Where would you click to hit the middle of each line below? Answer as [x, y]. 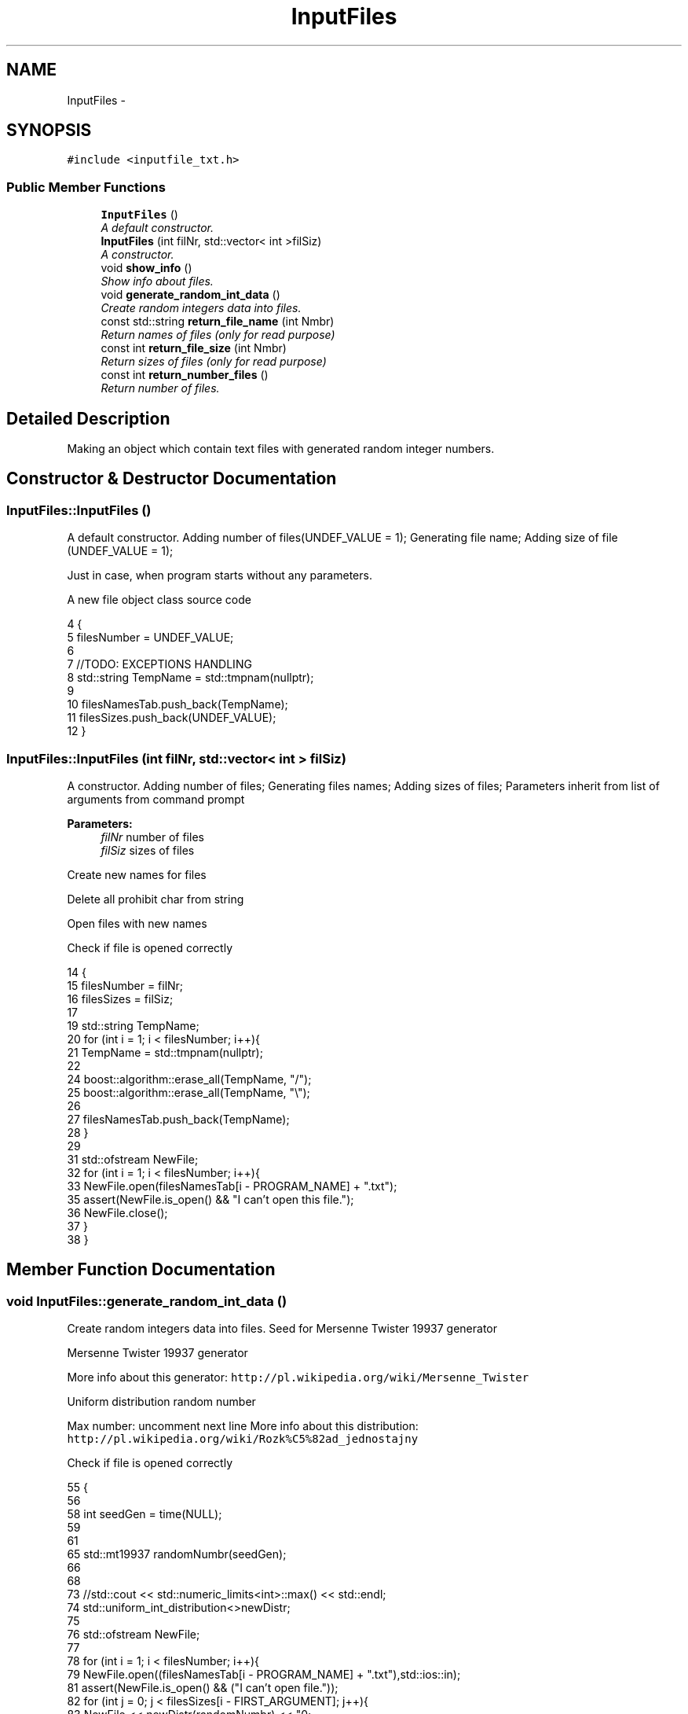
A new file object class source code [159, 600]
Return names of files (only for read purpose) [218, 335]
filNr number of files [152, 837]
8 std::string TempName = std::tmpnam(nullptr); [190, 678]
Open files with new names [137, 923]
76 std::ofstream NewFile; [134, 1635]
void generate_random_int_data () [190, 295]
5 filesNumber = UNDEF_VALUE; [150, 638]
